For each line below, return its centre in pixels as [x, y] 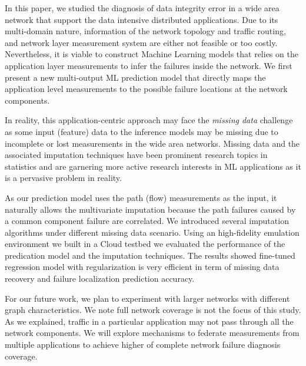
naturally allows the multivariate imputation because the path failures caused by [150, 209]
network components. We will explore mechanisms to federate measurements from [152, 333]
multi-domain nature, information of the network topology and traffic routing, [145, 31]
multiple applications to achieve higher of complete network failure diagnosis [143, 344]
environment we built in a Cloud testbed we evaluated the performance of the [145, 244]
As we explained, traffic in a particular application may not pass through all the [149, 321]
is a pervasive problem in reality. [63, 178]
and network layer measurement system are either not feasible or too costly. [141, 42]
